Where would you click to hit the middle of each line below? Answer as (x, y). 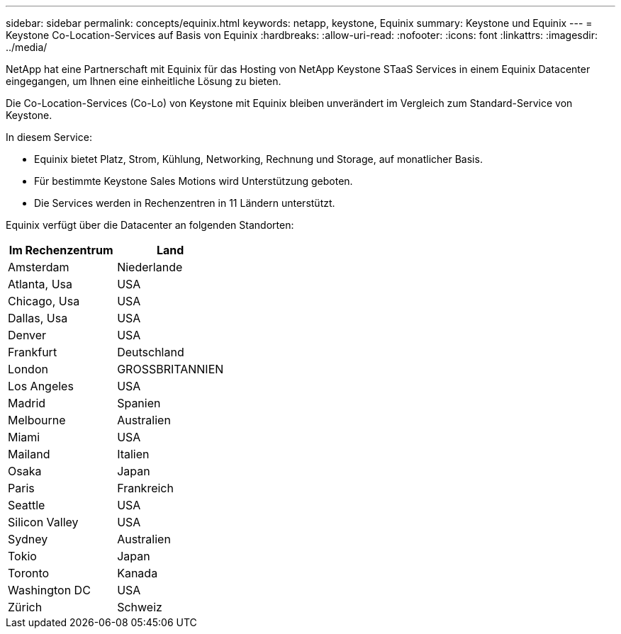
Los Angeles (41, 386)
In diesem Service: (49, 137)
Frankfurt (33, 352)
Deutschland (151, 352)
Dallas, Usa (38, 318)
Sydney (28, 539)
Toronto (29, 573)
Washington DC (49, 590)
